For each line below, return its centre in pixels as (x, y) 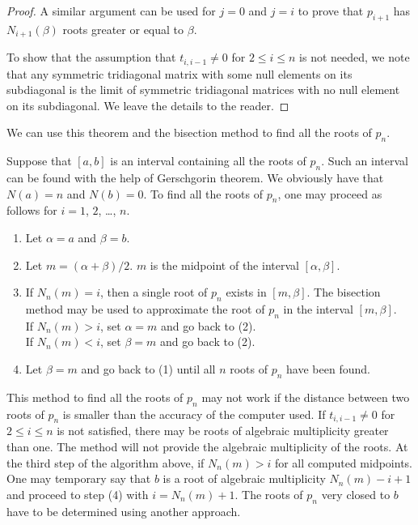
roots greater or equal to (123, 29)
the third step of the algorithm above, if (106, 462)
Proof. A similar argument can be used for (111, 11)
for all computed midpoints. (343, 462)
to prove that (331, 11)
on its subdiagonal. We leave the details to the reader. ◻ (148, 105)
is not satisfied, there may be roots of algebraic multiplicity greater (223, 431)
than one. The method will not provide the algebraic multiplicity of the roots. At (207, 447)
